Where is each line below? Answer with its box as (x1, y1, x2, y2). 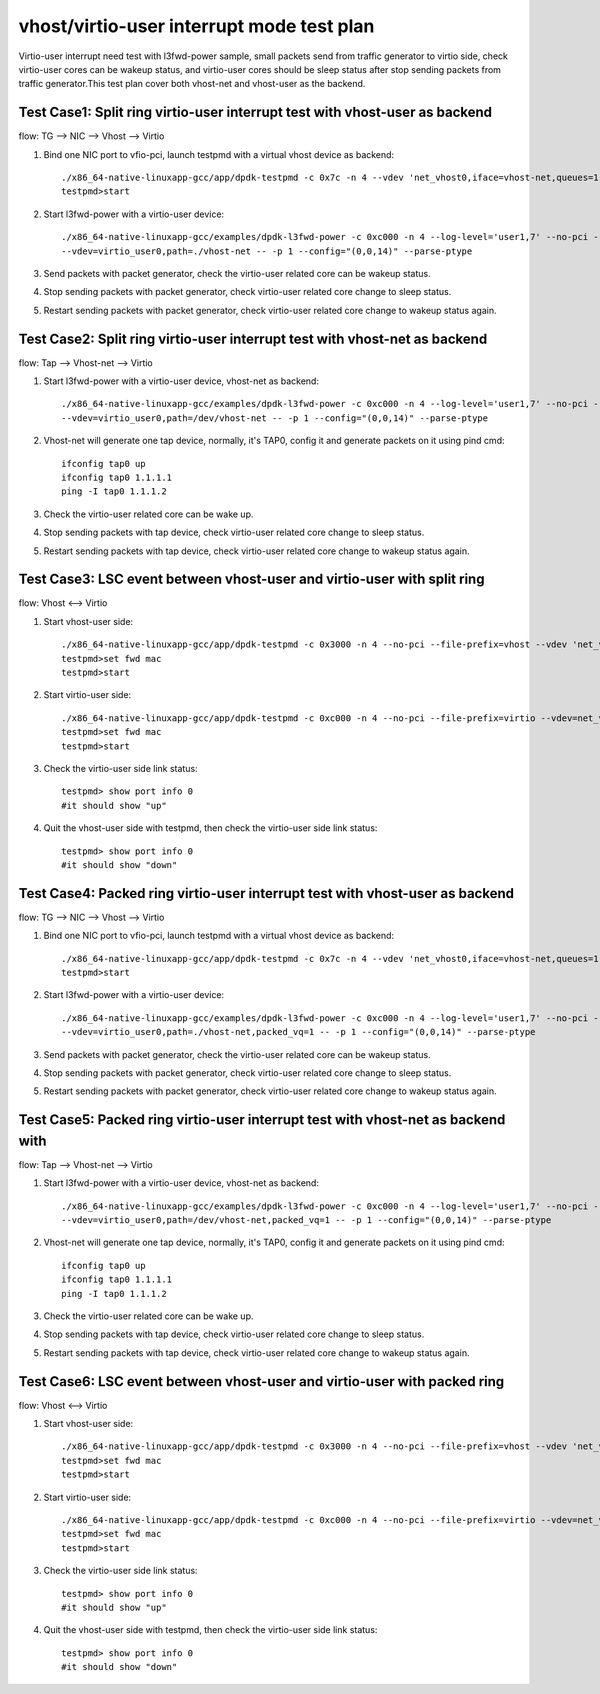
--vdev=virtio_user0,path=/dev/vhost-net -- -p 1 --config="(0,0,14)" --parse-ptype (61, 412, 489, 424)
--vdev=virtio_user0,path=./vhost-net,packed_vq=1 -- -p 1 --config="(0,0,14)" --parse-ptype (61, 1026, 536, 1038)
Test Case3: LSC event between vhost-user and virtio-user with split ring (18, 571, 485, 588)
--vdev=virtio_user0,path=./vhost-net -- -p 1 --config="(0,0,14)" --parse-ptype (61, 245, 473, 257)
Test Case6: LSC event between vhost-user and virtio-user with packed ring (18, 1373, 505, 1390)
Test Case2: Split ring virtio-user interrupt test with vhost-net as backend (18, 330, 488, 347)
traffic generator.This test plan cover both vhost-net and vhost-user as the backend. (18, 78, 366, 90)
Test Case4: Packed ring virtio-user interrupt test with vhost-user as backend (18, 885, 515, 902)
